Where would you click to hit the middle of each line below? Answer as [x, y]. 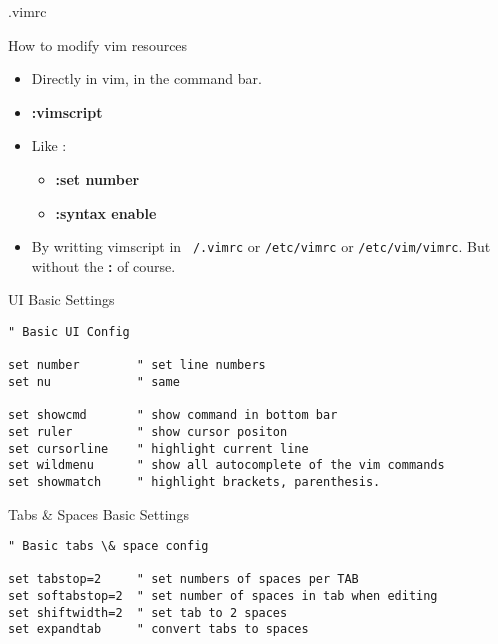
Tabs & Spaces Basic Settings [98, 513]
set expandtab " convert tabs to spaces [158, 629]
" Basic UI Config [69, 332]
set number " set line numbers [137, 365]
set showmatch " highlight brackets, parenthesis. [194, 481]
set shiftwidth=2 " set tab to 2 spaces [148, 612]
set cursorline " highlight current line [158, 448]
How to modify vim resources [98, 44]
